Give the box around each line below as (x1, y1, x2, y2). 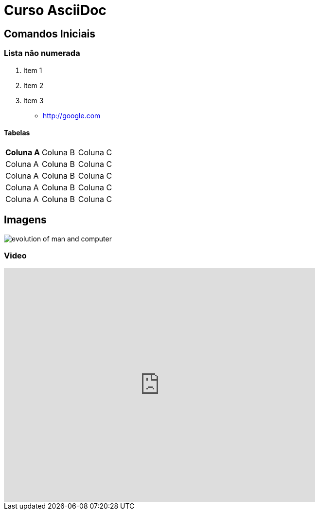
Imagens (4, 214, 47, 226)
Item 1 (23, 66, 42, 74)
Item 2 (23, 81, 44, 90)
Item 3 (23, 96, 44, 105)
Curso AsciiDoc (4, 2, 106, 18)
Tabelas (4, 128, 30, 137)
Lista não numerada (4, 48, 80, 58)
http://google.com (43, 111, 101, 120)
